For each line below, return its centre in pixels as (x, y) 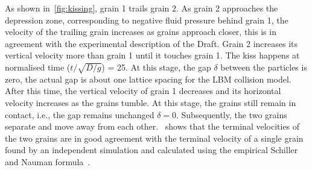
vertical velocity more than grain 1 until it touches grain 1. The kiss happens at (152, 55)
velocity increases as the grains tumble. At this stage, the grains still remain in (151, 102)
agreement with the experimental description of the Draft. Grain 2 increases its (151, 43)
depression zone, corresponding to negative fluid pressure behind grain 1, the (147, 20)
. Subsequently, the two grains (232, 114)
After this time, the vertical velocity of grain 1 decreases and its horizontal (143, 91)
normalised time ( (38, 67)
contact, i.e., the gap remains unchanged (80, 114)
